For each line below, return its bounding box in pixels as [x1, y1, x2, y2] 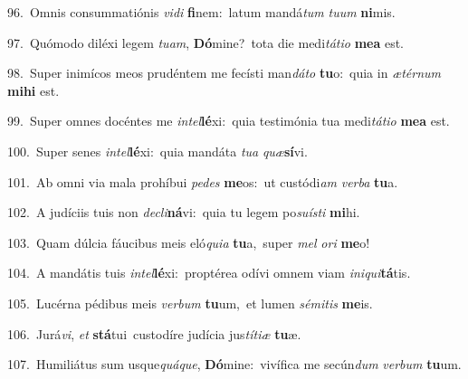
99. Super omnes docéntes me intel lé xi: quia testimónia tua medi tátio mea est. [7, 111, 450, 130]
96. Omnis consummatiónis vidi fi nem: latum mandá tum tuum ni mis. [7, 3, 396, 21]
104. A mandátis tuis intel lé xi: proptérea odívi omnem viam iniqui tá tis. [7, 263, 411, 282]
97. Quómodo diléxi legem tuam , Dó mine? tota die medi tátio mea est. [7, 33, 404, 52]
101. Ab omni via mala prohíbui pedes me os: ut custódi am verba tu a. [7, 172, 398, 191]
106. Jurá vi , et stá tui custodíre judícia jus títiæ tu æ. [7, 324, 301, 343]
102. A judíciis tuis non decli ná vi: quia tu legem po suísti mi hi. [7, 203, 360, 222]
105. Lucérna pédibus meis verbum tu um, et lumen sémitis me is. [7, 293, 373, 312]
